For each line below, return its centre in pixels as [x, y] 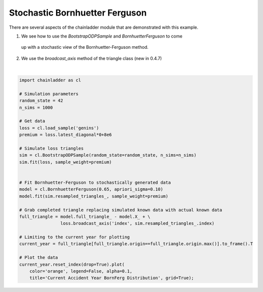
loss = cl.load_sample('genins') [59, 128]
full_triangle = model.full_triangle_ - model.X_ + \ [85, 216]
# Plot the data [39, 258]
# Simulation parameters [49, 94]
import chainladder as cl [50, 80]
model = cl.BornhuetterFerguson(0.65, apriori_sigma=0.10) [91, 189]
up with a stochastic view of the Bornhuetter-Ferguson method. [85, 47]
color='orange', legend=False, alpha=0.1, [81, 271]
